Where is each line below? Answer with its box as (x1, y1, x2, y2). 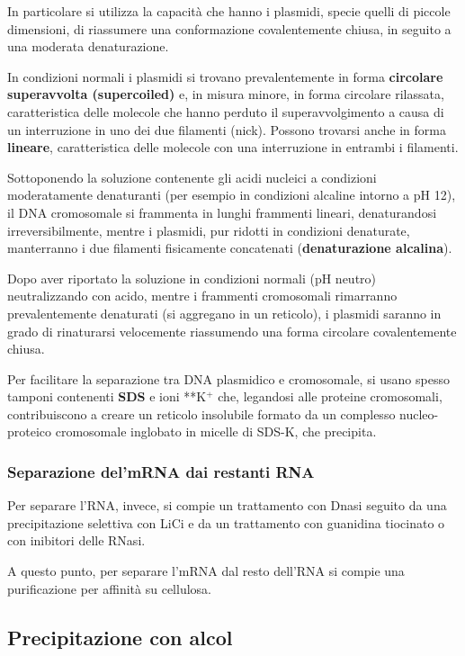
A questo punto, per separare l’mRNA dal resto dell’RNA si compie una (7, 562, 405, 580)
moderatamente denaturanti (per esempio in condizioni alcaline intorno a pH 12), (7, 185, 456, 204)
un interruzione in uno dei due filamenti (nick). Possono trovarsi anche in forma (7, 120, 446, 139)
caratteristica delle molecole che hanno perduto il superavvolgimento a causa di (7, 102, 444, 121)
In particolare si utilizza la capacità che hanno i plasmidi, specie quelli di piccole (7, 2, 451, 20)
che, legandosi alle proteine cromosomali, (218, 387, 443, 406)
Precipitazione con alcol (7, 623, 233, 651)
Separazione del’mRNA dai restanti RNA (7, 460, 315, 482)
